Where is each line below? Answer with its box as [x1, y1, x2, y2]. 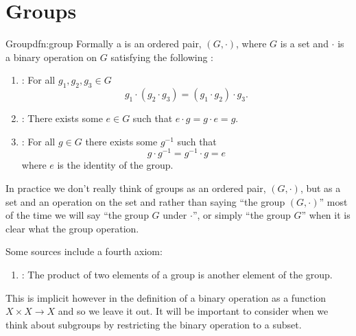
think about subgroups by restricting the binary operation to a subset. [5, 317, 302, 331]
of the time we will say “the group [5, 208, 149, 222]
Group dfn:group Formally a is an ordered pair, [5, 36, 202, 51]
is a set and [280, 36, 329, 51]
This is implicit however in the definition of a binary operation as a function [5, 290, 327, 304]
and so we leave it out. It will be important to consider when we [58, 304, 329, 318]
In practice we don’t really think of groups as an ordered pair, [5, 180, 266, 195]
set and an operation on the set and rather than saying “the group [5, 194, 285, 208]
